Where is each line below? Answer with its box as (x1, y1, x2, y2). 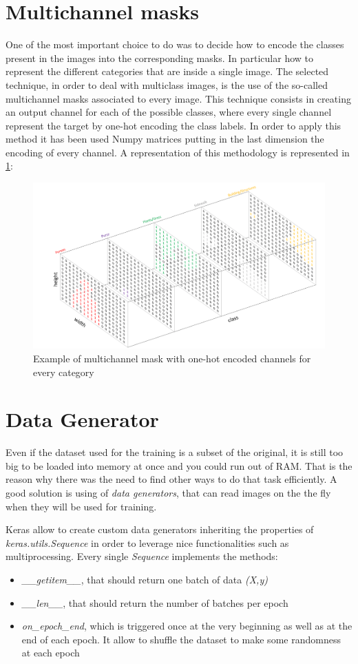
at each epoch (21, 645, 80, 660)
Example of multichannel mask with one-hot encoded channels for (33, 351, 311, 365)
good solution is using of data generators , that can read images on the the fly (6, 486, 331, 499)
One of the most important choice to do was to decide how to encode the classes (6, 37, 344, 52)
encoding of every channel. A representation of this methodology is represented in (6, 145, 350, 159)
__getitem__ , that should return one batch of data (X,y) (21, 572, 268, 586)
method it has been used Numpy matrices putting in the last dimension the (6, 132, 324, 146)
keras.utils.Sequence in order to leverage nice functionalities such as (6, 535, 289, 550)
